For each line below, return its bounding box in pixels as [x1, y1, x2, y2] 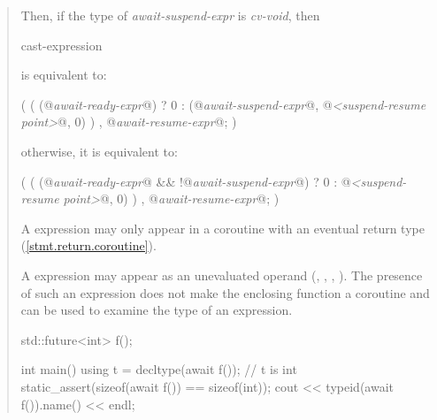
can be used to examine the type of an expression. [20, 301, 293, 319]
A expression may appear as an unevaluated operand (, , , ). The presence [20, 265, 423, 284]
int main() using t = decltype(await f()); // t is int [20, 360, 297, 378]
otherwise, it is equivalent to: [20, 141, 178, 160]
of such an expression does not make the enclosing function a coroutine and [20, 283, 430, 302]
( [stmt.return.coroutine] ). [20, 236, 157, 255]
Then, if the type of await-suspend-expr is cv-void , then [20, 6, 320, 24]
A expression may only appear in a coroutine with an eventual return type [20, 218, 425, 237]
